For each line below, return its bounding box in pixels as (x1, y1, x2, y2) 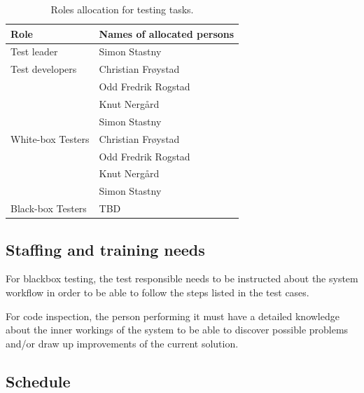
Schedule (6, 370, 71, 392)
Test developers (10, 62, 77, 76)
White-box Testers (10, 131, 90, 146)
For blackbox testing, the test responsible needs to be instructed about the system (6, 271, 358, 286)
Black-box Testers (10, 201, 87, 216)
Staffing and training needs (6, 238, 205, 260)
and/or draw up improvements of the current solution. (6, 336, 239, 350)
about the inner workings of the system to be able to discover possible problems (6, 322, 349, 337)
